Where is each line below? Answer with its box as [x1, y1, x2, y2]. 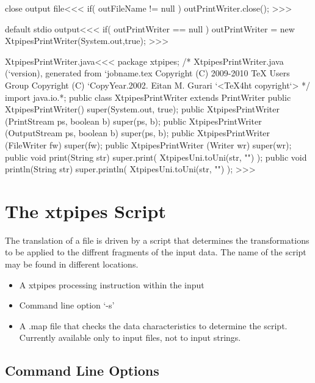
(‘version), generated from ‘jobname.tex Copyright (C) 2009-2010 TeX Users [5, 67, 290, 79]
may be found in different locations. [5, 258, 139, 271]
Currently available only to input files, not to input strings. [19, 331, 241, 344]
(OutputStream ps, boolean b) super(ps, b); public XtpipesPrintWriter [5, 126, 270, 139]
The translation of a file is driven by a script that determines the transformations [5, 233, 310, 246]
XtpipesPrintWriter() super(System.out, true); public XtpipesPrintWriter [5, 103, 280, 115]
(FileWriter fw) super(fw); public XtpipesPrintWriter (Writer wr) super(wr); [5, 138, 292, 151]
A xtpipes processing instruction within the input [19, 278, 205, 291]
